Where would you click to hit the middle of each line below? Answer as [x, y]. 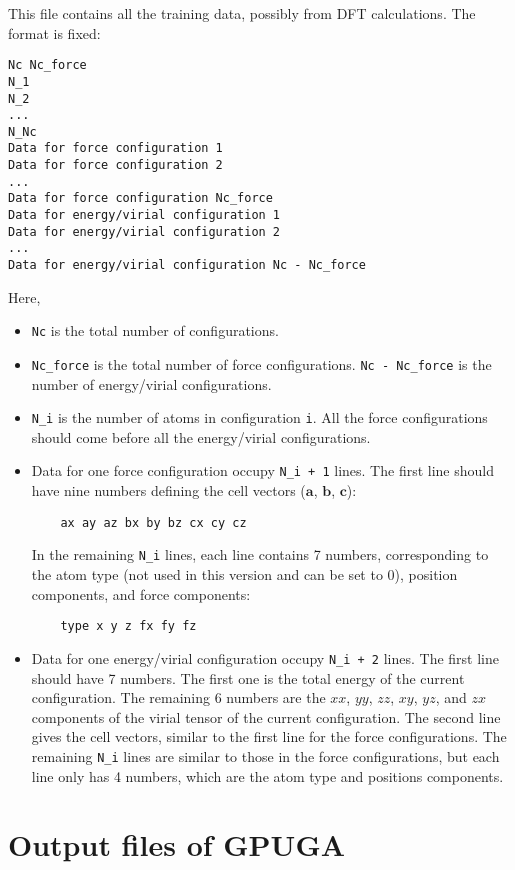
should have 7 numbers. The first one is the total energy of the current [248, 677]
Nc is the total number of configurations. [155, 330]
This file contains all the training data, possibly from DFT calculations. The [242, 13]
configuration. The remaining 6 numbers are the [178, 697]
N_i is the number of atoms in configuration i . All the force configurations [259, 417]
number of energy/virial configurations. [151, 383]
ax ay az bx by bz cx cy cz [153, 522]
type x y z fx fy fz [128, 626]
